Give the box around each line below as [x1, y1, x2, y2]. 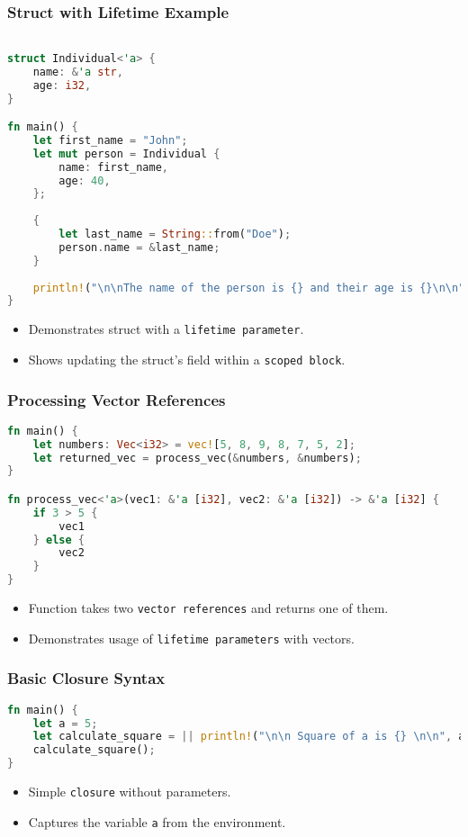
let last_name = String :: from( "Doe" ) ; [58, 228, 292, 241]
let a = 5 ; [32, 716, 98, 730]
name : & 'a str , [32, 65, 123, 78]
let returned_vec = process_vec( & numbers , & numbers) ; [32, 451, 362, 464]
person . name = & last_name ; [58, 240, 220, 254]
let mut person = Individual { [32, 147, 220, 160]
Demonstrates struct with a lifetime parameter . [28, 319, 304, 338]
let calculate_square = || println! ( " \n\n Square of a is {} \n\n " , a [32, 730, 465, 743]
